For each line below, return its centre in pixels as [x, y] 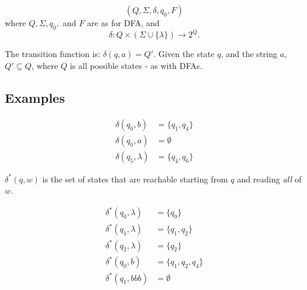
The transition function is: [53, 54]
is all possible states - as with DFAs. [136, 65]
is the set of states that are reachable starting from [135, 179]
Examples [35, 97]
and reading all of [269, 179]
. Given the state [184, 54]
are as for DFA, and [123, 23]
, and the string [249, 54]
